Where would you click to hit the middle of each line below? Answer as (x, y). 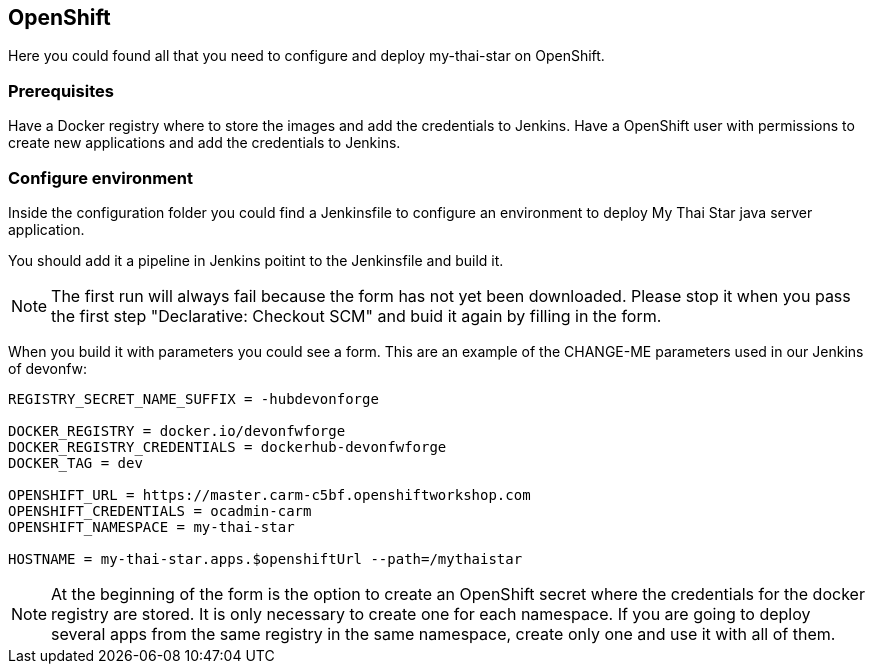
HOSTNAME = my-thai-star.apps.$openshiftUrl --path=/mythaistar (265, 558)
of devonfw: (48, 368)
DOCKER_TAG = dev (75, 462)
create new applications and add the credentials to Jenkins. (204, 143)
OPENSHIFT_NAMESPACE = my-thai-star (151, 526)
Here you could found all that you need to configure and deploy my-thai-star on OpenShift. (306, 56)
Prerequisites (61, 90)
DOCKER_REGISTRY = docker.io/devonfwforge (177, 430)
